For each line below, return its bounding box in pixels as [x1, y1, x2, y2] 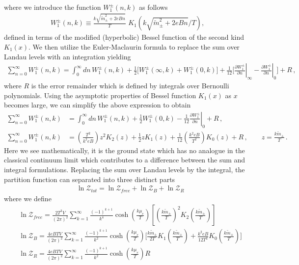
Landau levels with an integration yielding [4, 51, 131, 61]
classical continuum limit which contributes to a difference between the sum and [4, 155, 245, 165]
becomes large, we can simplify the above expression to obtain [4, 100, 191, 110]
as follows [139, 2, 168, 12]
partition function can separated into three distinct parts [4, 174, 175, 184]
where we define [4, 193, 52, 203]
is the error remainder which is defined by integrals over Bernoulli [31, 80, 229, 90]
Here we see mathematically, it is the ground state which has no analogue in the [4, 145, 245, 155]
